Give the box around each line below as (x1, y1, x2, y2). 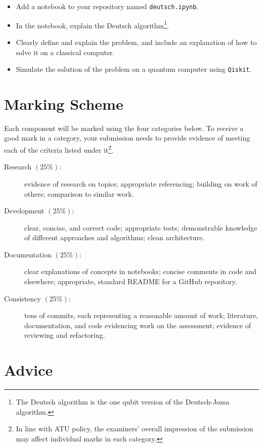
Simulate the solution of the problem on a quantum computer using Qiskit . (16, 64, 252, 74)
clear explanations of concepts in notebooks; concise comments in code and (24, 266, 256, 277)
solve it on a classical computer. (16, 47, 115, 57)
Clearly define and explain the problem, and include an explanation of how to (16, 36, 257, 47)
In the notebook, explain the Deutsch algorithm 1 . (16, 18, 169, 30)
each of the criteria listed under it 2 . (4, 143, 114, 155)
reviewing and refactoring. (24, 330, 105, 340)
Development (4, 205, 45, 216)
